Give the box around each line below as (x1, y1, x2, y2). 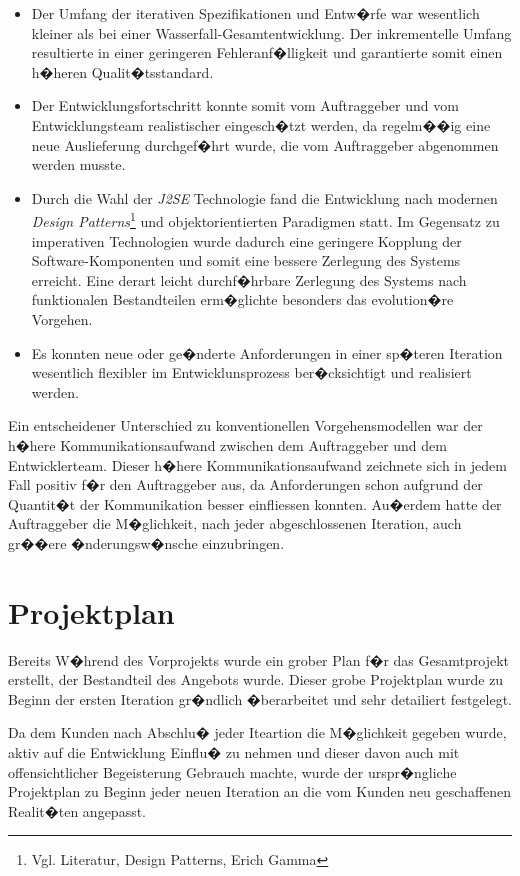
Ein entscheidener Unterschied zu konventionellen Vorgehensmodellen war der (8, 415, 483, 436)
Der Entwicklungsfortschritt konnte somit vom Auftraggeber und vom (31, 95, 459, 116)
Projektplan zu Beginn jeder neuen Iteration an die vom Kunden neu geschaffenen (8, 781, 512, 802)
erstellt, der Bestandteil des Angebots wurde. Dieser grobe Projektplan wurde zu (8, 669, 504, 690)
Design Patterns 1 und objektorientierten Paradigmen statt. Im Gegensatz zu (31, 208, 500, 231)
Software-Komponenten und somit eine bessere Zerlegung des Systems (31, 250, 461, 271)
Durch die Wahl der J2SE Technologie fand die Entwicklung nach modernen (31, 187, 498, 208)
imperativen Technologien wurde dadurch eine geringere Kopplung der (31, 230, 462, 251)
